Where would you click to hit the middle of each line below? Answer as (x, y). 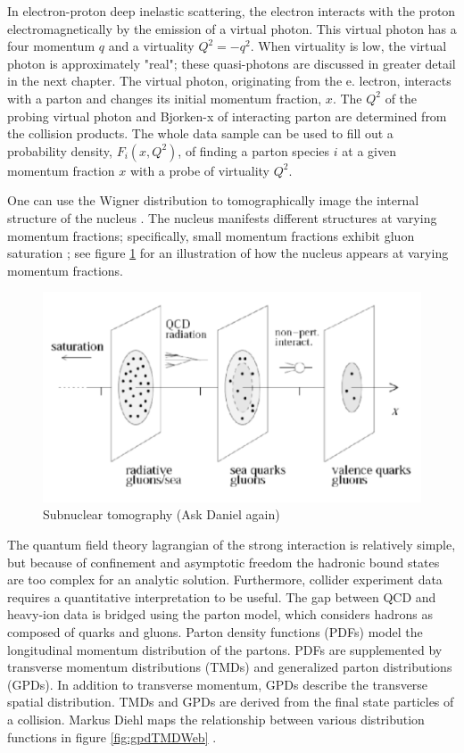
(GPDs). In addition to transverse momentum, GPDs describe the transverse (218, 684)
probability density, (60, 150)
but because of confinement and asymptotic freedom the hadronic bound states (224, 562)
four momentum (51, 46)
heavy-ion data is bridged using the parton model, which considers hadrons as (220, 614)
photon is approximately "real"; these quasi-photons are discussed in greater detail (232, 63)
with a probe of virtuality (200, 170)
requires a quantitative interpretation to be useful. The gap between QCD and (222, 596)
